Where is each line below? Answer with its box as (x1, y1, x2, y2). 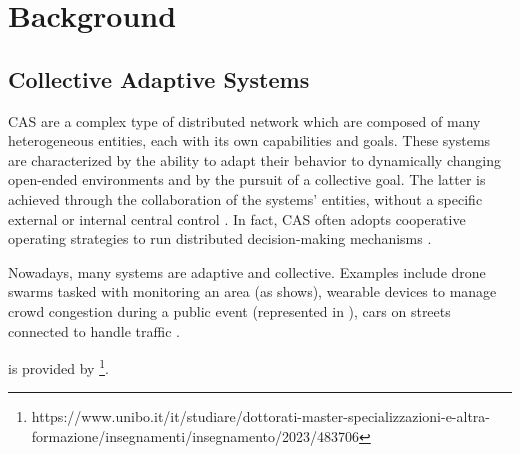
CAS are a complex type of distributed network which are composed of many (8, 110, 481, 131)
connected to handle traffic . (8, 320, 180, 341)
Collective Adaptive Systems (8, 63, 310, 94)
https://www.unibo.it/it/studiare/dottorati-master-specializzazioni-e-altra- (31, 406, 491, 427)
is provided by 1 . (8, 355, 109, 378)
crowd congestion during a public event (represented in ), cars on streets (8, 300, 451, 321)
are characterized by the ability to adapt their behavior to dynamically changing (8, 149, 501, 170)
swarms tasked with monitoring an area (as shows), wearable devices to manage (8, 281, 497, 302)
